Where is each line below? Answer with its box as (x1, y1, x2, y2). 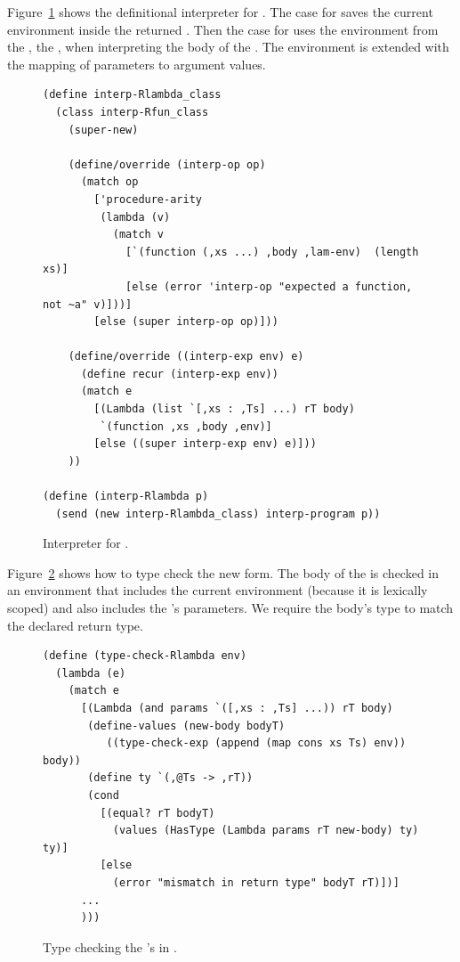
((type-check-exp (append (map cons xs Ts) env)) (106, 737, 407, 750)
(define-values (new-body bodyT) (87, 719, 286, 732)
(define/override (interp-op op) (68, 158, 266, 171)
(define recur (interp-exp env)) (80, 367, 278, 380)
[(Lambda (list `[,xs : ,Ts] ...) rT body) (93, 403, 355, 416)
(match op (80, 175, 139, 189)
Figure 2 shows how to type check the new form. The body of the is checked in (7, 563, 440, 582)
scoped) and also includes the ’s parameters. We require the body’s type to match (7, 599, 454, 616)
